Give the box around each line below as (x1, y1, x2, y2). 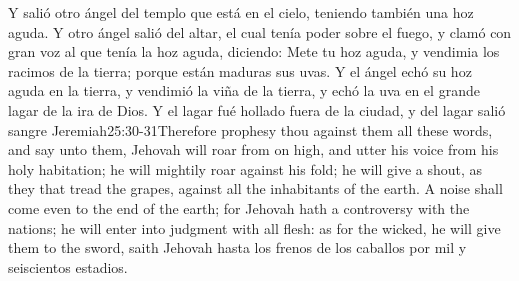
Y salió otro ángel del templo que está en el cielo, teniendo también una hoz (8, 2, 474, 22)
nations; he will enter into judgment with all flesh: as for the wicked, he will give (8, 217, 501, 238)
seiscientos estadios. (8, 256, 128, 277)
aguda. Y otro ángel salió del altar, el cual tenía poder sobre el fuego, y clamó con (8, 21, 512, 42)
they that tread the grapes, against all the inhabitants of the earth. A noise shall (8, 178, 503, 199)
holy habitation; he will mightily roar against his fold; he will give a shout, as (8, 158, 483, 179)
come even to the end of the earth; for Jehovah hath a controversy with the (8, 197, 470, 218)
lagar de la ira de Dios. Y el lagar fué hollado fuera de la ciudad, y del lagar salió (8, 99, 506, 120)
